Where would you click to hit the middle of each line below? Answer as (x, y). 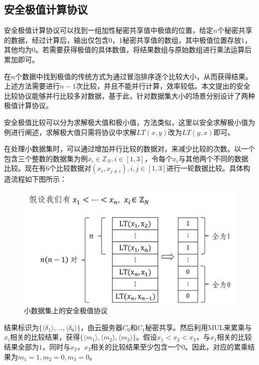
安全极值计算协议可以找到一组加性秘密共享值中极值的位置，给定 (109, 30)
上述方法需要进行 (32, 86)
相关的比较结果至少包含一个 (136, 346)
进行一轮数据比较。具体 (205, 168)
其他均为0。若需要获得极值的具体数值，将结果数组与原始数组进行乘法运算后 (128, 50)
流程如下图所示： (39, 179)
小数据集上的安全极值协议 (66, 310)
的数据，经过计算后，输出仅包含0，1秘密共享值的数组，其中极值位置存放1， (128, 40)
